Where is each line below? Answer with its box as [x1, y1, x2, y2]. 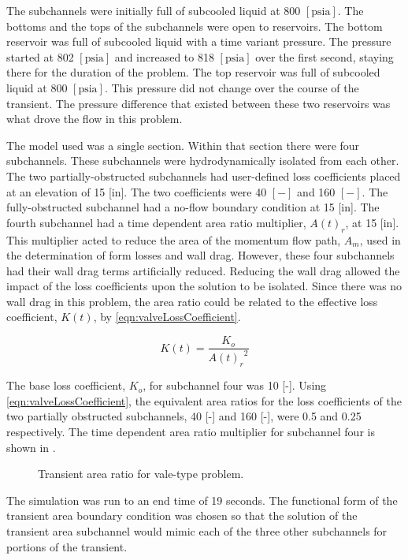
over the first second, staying [255, 48, 394, 65]
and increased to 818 [114, 48, 214, 65]
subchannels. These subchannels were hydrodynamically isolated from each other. [6, 152, 399, 169]
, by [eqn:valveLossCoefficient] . [93, 308, 241, 325]
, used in [359, 231, 401, 248]
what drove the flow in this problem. [6, 110, 183, 127]
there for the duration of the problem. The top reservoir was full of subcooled [6, 64, 380, 80]
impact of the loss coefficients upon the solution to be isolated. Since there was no [6, 278, 402, 294]
